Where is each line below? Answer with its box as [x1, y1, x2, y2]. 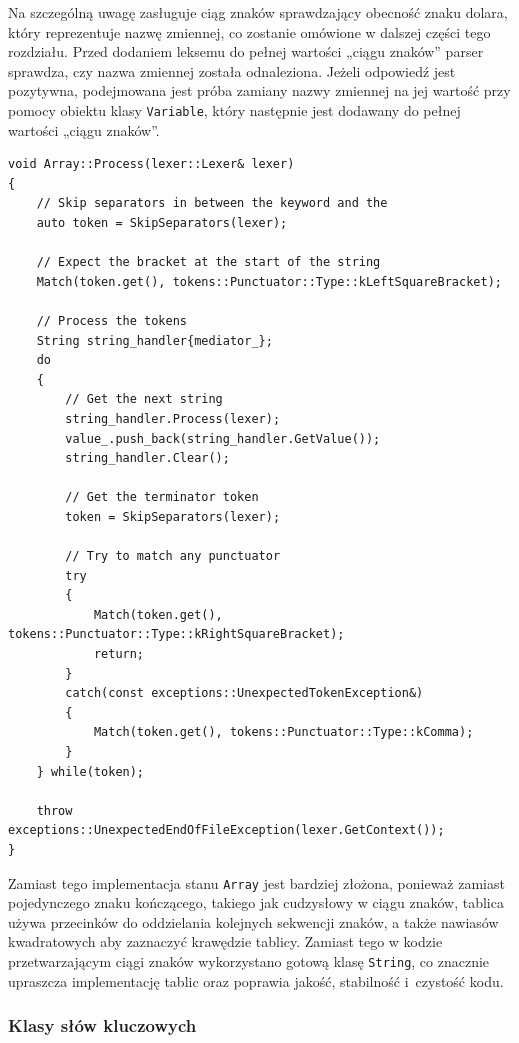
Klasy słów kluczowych [8, 1013, 197, 1038]
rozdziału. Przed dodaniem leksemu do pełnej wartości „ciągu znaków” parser [8, 41, 484, 62]
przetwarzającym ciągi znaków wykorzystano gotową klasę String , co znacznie [8, 951, 490, 972]
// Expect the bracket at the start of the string [36, 255, 381, 270]
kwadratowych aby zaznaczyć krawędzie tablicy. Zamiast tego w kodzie [8, 931, 443, 952]
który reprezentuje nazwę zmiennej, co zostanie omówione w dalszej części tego [8, 21, 491, 42]
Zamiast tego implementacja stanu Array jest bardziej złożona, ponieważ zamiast [8, 872, 505, 893]
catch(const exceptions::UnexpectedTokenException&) [65, 686, 424, 701]
